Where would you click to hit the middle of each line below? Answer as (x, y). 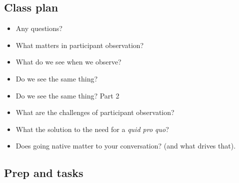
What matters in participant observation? (80, 45)
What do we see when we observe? (68, 62)
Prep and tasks (44, 173)
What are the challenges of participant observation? (95, 112)
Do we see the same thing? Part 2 (67, 95)
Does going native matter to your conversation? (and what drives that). (126, 146)
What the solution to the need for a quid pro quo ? (92, 129)
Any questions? (39, 28)
